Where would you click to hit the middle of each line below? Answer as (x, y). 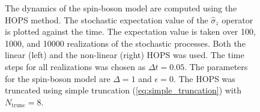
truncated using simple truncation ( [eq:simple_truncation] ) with (123, 90)
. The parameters (216, 66)
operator (237, 19)
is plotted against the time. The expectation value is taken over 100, (130, 31)
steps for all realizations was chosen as (75, 66)
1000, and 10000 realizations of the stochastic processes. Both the (125, 43)
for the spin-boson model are (58, 78)
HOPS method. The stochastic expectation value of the (107, 19)
